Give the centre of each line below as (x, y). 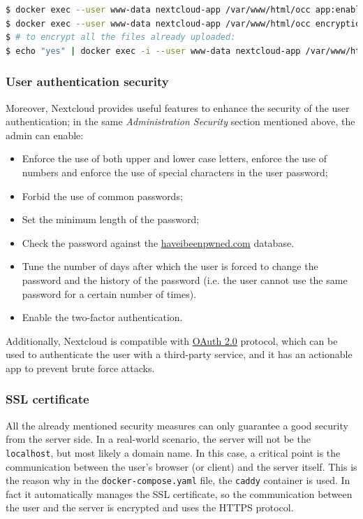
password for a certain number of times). (109, 293)
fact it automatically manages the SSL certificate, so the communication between (179, 493)
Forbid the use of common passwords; (102, 195)
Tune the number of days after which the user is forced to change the (170, 266)
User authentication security (87, 81)
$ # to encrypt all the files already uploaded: (121, 37)
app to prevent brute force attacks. (80, 368)
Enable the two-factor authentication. (102, 317)
